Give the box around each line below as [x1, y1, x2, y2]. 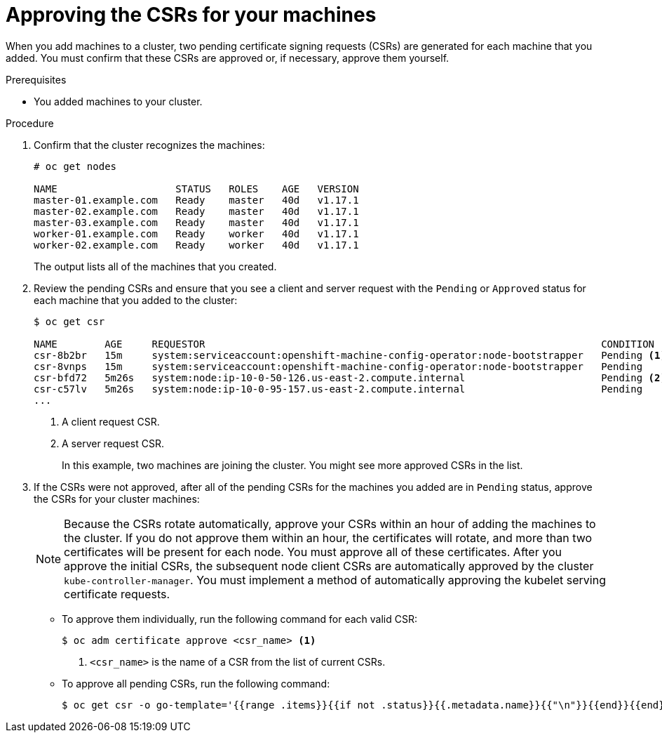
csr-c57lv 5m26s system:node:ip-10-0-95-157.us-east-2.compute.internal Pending [34, 383, 643, 395]
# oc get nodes [34, 160, 117, 172]
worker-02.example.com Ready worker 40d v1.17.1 [34, 239, 359, 251]
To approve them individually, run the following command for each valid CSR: [62, 612, 417, 625]
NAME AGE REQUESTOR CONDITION [34, 338, 655, 350]
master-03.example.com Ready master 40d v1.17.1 [34, 216, 359, 228]
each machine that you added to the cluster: [34, 294, 238, 306]
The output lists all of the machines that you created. [34, 260, 277, 272]
